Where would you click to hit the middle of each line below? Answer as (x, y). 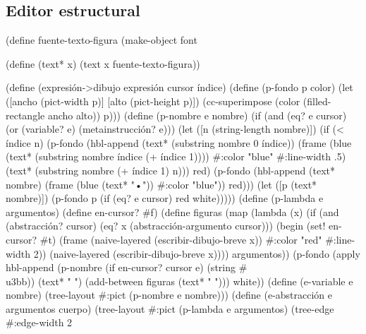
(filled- (317, 101)
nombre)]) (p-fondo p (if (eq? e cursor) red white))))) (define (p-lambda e (165, 198)
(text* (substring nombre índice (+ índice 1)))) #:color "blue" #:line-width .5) (176, 156)
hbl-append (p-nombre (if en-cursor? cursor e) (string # (127, 267)
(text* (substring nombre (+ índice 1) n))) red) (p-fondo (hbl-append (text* (170, 170)
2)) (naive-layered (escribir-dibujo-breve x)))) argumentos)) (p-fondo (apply (197, 253)
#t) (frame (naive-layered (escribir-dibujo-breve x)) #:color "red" (181, 239)
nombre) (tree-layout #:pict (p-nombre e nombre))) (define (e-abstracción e (169, 295)
